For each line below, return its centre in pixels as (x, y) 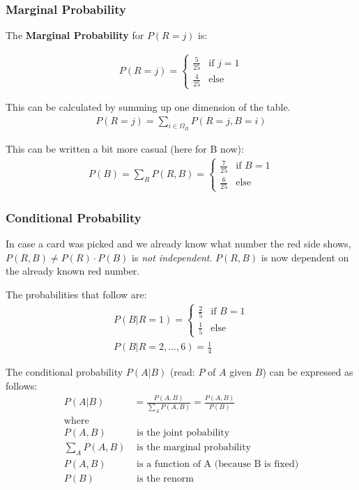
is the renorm (165, 478)
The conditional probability (64, 371)
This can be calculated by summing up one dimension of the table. (148, 107)
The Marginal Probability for (75, 35)
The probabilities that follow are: (76, 294)
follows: (22, 385)
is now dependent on (305, 257)
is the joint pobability (183, 432)
